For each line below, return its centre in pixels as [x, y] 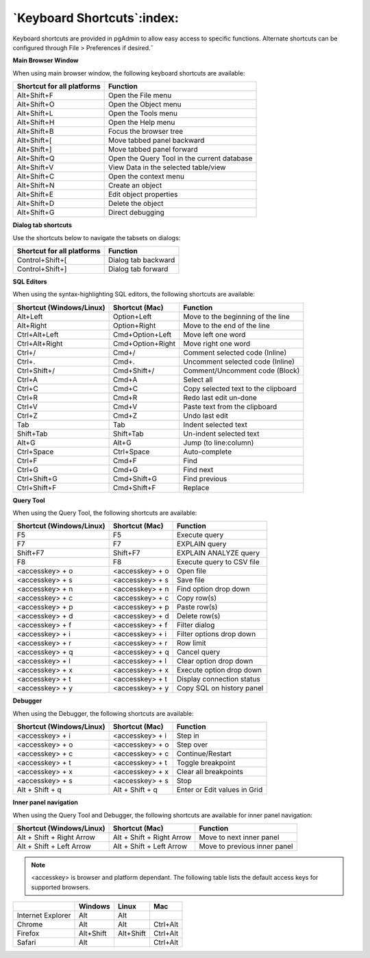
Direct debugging [136, 213]
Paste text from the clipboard [230, 406]
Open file [192, 571]
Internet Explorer [44, 915]
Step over [192, 745]
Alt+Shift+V [35, 167]
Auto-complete [208, 452]
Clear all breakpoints [210, 772]
